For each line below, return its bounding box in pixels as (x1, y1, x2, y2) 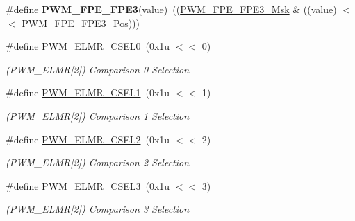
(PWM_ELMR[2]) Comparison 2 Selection (6, 155, 190, 170)
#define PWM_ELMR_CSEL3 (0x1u (6, 178, 170, 193)
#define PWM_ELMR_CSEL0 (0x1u (6, 39, 170, 53)
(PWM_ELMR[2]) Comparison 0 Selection (6, 62, 190, 76)
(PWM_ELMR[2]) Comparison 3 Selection (6, 202, 190, 216)
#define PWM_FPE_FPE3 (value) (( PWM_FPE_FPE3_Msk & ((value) (6, 2, 337, 16)
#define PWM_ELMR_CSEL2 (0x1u (6, 132, 170, 146)
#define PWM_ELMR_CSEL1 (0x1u (6, 85, 170, 100)
